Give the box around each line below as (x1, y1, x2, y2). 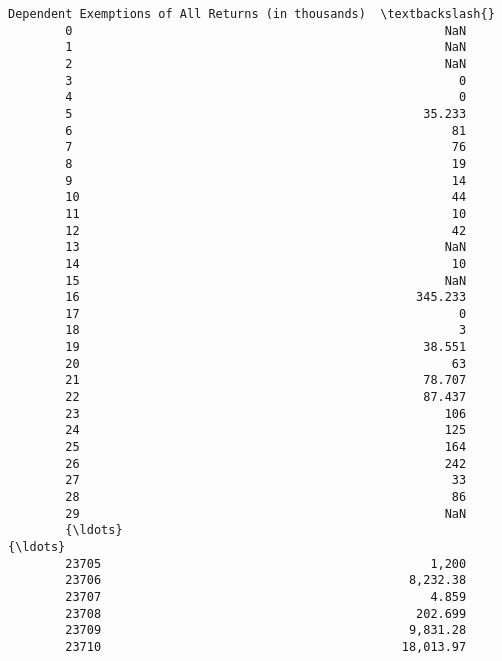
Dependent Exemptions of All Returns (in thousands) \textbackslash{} (8, 7, 495, 21)
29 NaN (65, 506, 467, 521)
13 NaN (65, 240, 467, 255)
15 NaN (65, 273, 467, 288)
